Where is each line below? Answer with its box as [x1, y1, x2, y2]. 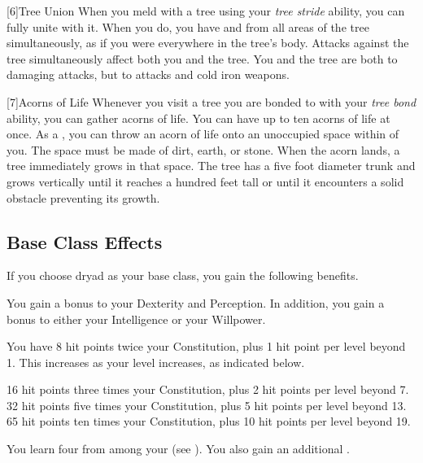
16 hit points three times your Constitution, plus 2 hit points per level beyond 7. [7, 381, 409, 398]
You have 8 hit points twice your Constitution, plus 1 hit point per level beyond [7, 338, 406, 355]
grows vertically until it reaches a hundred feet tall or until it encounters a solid [7, 173, 404, 190]
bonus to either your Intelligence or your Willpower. [7, 310, 266, 327]
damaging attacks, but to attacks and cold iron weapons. [7, 66, 290, 83]
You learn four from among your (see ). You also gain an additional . [7, 440, 350, 457]
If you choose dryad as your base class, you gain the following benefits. [7, 267, 359, 284]
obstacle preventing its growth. [7, 189, 160, 206]
